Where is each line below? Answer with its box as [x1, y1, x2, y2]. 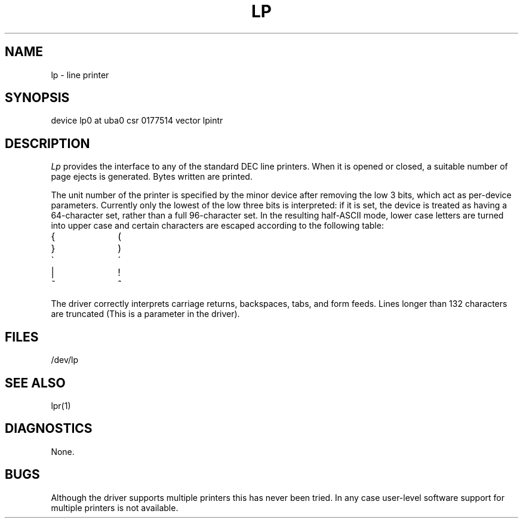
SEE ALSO [5, 375, 66, 390]
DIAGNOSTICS [5, 421, 93, 436]
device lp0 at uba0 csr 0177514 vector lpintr [51, 115, 223, 126]
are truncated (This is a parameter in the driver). [51, 309, 240, 319]
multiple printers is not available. [51, 502, 179, 513]
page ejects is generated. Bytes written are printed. [51, 171, 253, 182]
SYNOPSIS [5, 90, 70, 106]
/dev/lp [51, 355, 78, 365]
